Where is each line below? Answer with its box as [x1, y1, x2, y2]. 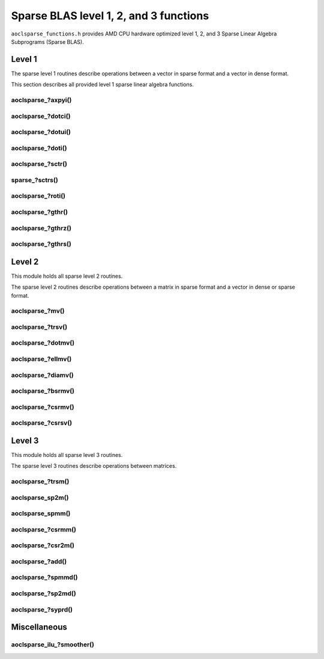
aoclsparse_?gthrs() [11, 240, 71, 248]
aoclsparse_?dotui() [11, 128, 71, 136]
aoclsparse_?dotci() [11, 112, 71, 120]
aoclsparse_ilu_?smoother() [11, 640, 94, 649]
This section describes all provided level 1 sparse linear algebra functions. [11, 81, 194, 88]
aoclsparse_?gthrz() [11, 224, 72, 232]
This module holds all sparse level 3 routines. [11, 451, 123, 458]
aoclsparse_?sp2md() [11, 589, 76, 598]
